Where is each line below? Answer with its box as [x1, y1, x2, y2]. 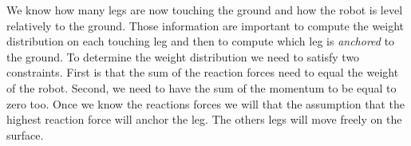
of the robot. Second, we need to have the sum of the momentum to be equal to [6, 79, 397, 96]
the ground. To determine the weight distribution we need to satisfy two [6, 48, 360, 65]
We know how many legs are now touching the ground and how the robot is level [6, 2, 403, 18]
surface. [6, 126, 44, 143]
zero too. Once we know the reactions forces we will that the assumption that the [6, 95, 405, 112]
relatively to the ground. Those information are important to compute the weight [6, 17, 405, 34]
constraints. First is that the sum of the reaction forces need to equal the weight [6, 64, 399, 81]
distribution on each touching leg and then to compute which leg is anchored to [6, 33, 395, 49]
